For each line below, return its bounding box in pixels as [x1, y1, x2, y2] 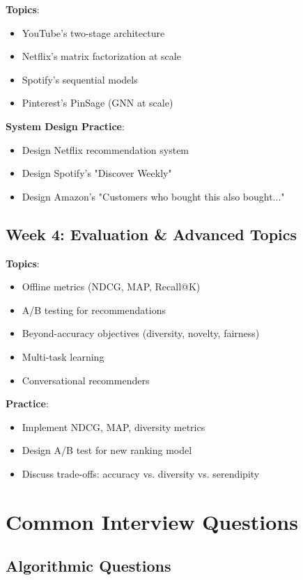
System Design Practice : [6, 118, 125, 133]
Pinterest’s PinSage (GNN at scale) [22, 95, 173, 110]
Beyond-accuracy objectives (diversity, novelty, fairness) [22, 326, 260, 340]
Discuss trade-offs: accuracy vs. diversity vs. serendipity [22, 466, 260, 480]
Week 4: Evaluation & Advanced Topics [6, 223, 297, 244]
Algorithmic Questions [6, 555, 171, 577]
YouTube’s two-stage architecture [22, 25, 165, 40]
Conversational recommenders [22, 373, 150, 387]
